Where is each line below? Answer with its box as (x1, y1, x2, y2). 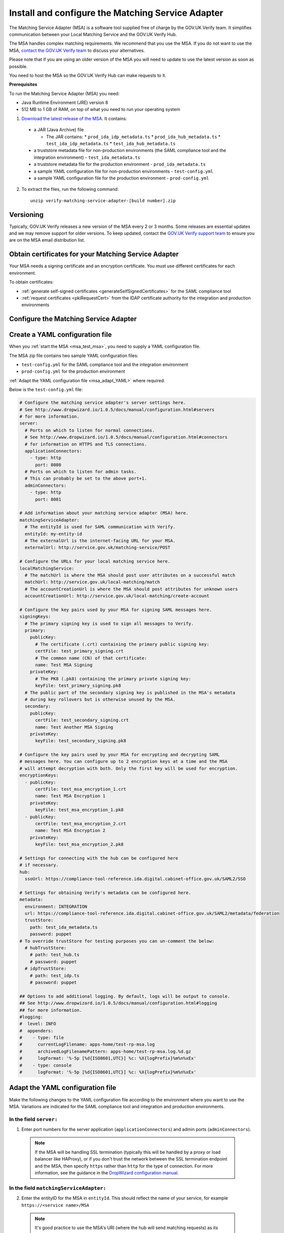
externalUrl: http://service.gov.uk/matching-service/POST (25, 545, 171, 550)
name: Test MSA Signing (35, 662, 93, 668)
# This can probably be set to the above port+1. (25, 476, 147, 481)
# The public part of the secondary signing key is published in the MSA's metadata (25, 689, 236, 695)
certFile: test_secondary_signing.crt (35, 718, 129, 723)
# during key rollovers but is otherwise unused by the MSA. (25, 696, 176, 702)
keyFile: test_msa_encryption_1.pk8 (35, 807, 124, 813)
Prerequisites (9, 81, 37, 87)
